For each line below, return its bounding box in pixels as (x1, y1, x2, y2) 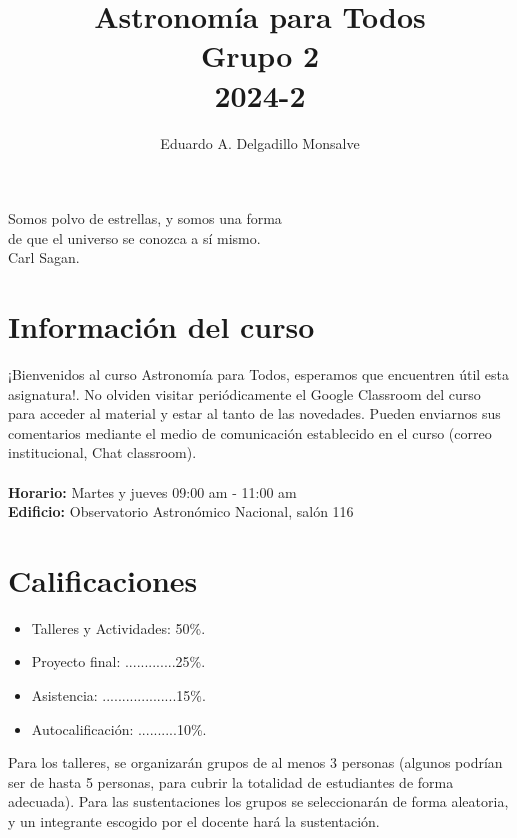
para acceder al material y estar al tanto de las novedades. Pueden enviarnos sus (8, 403, 501, 424)
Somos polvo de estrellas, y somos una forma (8, 208, 282, 229)
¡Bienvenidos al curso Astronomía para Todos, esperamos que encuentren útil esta (8, 364, 510, 384)
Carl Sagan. (8, 247, 80, 268)
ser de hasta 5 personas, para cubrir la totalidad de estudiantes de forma (8, 771, 454, 792)
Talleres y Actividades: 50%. (31, 617, 206, 638)
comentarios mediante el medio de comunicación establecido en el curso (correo (8, 422, 492, 443)
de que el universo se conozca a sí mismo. (8, 227, 261, 248)
